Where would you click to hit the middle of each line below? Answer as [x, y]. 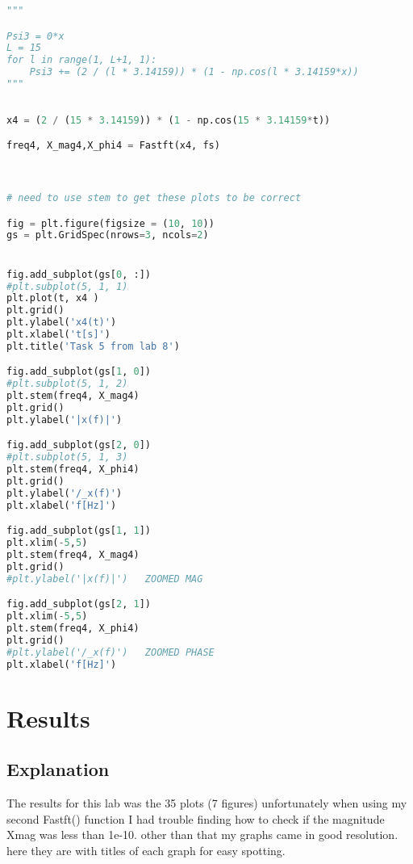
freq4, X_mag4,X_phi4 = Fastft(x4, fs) [113, 146]
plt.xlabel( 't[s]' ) [58, 334]
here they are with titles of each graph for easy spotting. [146, 850]
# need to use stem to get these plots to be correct [154, 198]
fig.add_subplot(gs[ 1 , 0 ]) [79, 372]
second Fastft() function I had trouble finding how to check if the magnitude [196, 818]
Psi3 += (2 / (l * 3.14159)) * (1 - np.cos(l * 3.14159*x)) [194, 72]
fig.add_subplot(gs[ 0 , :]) [79, 274]
